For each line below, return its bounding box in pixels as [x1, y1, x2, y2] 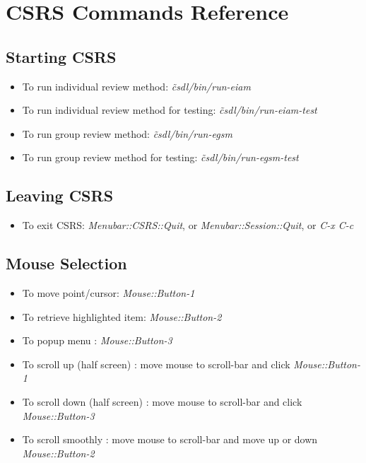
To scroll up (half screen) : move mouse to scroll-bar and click [22, 356, 290, 371]
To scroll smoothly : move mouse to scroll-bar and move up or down [22, 432, 318, 447]
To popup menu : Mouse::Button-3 [22, 333, 172, 348]
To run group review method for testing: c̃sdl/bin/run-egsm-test [22, 150, 299, 165]
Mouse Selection [6, 252, 127, 274]
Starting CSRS [6, 45, 117, 67]
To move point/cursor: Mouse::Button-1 [22, 285, 195, 300]
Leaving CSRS [6, 184, 114, 206]
